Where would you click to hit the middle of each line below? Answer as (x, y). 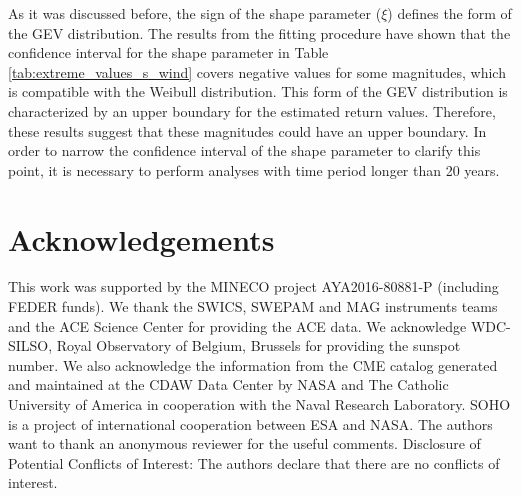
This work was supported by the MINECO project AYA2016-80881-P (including (253, 286)
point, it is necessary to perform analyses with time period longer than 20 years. (254, 169)
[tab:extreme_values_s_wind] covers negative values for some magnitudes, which (257, 71)
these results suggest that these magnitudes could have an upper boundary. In (247, 130)
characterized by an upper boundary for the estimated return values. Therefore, (252, 110)
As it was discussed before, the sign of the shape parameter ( (195, 13)
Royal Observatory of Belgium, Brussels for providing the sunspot (258, 345)
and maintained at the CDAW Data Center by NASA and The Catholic (228, 384)
